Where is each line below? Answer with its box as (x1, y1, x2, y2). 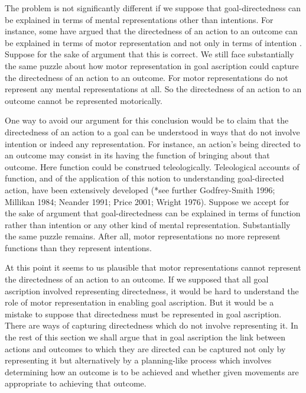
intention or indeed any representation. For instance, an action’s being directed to (5, 137, 301, 150)
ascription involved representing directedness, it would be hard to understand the (5, 284, 299, 297)
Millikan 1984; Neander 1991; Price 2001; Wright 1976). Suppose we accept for (5, 195, 289, 207)
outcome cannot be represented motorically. (5, 94, 162, 106)
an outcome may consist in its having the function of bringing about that (5, 149, 270, 161)
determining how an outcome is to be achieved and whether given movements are (5, 365, 299, 378)
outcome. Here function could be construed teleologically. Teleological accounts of (5, 160, 300, 173)
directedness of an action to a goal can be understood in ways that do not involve (5, 125, 300, 138)
